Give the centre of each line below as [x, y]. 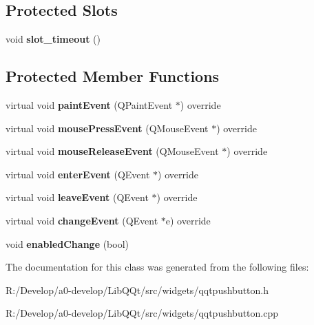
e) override [188, 220]
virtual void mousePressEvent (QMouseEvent [107, 128]
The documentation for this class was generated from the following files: [157, 267]
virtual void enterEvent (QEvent [78, 174]
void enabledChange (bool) [67, 243]
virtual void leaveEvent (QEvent [77, 197]
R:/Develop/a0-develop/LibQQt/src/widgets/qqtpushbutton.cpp [142, 313]
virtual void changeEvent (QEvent [82, 220]
